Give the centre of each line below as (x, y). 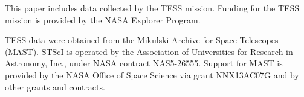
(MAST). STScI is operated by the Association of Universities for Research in (149, 51)
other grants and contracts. (55, 87)
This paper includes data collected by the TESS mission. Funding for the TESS (152, 8)
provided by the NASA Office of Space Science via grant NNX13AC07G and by (152, 75)
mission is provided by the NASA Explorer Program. (103, 19)
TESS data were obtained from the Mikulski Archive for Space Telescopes (142, 40)
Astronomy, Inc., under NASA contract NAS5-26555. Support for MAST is (144, 63)
